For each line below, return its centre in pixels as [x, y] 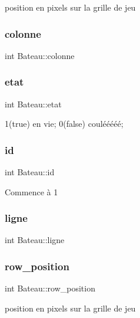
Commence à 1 [31, 191]
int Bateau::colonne [40, 55]
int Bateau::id [30, 172]
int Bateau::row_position [50, 288]
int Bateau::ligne [35, 240]
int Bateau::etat [33, 104]
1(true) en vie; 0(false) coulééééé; [64, 124]
